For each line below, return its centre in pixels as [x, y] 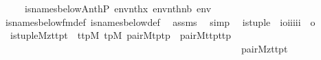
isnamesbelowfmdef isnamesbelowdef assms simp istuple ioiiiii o [160, 21]
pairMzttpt [264, 48]
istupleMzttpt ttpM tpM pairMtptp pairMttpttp [121, 35]
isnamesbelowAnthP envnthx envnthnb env [118, 8]
